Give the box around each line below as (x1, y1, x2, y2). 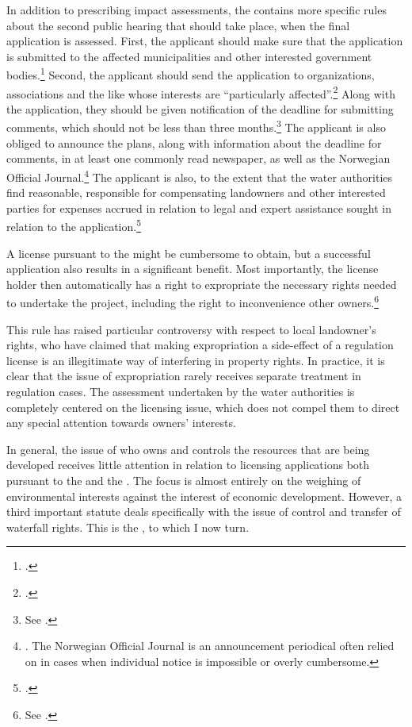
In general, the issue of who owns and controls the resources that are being (6, 440, 370, 457)
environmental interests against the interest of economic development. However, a (6, 487, 402, 504)
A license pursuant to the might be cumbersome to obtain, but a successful (6, 244, 371, 261)
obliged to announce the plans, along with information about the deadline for (6, 134, 382, 151)
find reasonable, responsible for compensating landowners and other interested (6, 184, 386, 201)
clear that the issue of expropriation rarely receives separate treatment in (6, 367, 361, 384)
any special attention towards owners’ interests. (6, 414, 236, 431)
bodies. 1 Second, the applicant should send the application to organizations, (6, 64, 375, 83)
